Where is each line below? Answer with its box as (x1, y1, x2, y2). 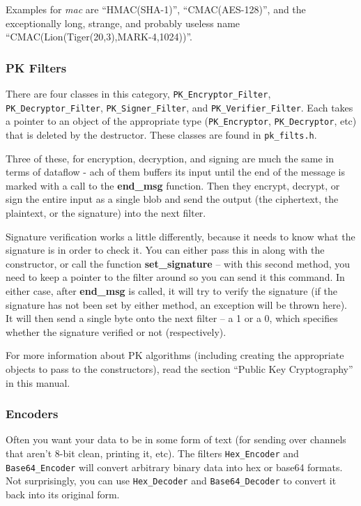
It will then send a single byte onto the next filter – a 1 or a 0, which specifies (6, 311, 338, 325)
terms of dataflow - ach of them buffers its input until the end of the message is (6, 164, 345, 179)
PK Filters (6, 59, 67, 76)
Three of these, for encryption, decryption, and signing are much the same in (6, 151, 334, 165)
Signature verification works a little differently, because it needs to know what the (6, 229, 355, 243)
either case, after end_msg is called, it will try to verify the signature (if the (6, 283, 337, 298)
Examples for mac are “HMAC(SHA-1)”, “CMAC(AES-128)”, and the (6, 2, 306, 16)
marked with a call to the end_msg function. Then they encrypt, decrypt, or (6, 178, 340, 192)
